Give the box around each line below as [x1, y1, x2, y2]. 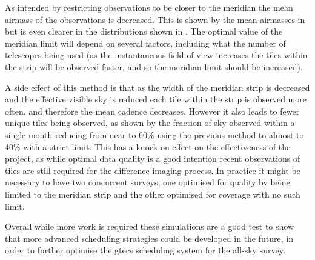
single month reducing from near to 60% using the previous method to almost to [5, 128, 304, 141]
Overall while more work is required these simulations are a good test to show [5, 220, 294, 233]
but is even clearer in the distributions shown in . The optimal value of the [5, 25, 283, 38]
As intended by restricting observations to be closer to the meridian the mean [5, 1, 293, 13]
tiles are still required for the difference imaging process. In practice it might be [5, 164, 300, 176]
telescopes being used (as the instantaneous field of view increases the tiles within [5, 48, 308, 61]
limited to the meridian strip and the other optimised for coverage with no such [5, 187, 300, 200]
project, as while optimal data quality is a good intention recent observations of [5, 152, 300, 165]
